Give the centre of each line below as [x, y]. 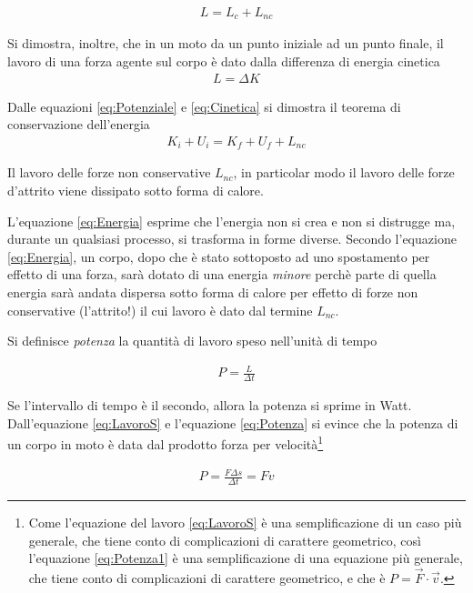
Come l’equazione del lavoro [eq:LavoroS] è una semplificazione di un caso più [245, 522]
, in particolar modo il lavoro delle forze [344, 172]
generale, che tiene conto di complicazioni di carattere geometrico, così [225, 540]
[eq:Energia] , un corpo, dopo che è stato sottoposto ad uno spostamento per [219, 256]
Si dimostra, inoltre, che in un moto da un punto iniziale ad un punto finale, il [226, 43]
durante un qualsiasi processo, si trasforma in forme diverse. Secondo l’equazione [232, 239]
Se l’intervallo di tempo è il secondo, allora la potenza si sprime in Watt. [210, 405]
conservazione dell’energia [79, 124]
